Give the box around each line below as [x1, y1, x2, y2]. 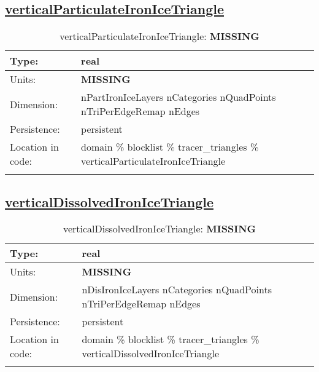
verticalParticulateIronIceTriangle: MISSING [60, 29, 259, 44]
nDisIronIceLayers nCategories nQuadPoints [82, 282, 272, 297]
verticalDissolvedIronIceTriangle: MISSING [63, 221, 256, 236]
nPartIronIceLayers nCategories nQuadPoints [81, 90, 276, 105]
